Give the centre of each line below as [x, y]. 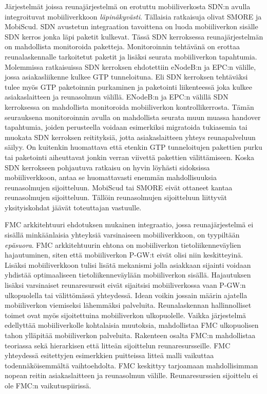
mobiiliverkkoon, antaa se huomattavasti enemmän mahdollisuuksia [111, 177]
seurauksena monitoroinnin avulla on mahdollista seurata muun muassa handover [133, 117]
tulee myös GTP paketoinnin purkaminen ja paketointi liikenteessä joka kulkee [129, 86]
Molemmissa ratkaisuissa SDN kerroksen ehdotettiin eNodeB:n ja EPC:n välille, [130, 66]
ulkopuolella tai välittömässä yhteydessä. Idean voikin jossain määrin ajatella [126, 295]
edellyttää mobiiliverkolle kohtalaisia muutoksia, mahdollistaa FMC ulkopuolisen [132, 325]
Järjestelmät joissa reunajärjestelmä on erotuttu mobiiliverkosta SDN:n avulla [128, 6]
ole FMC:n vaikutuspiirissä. [48, 385]
